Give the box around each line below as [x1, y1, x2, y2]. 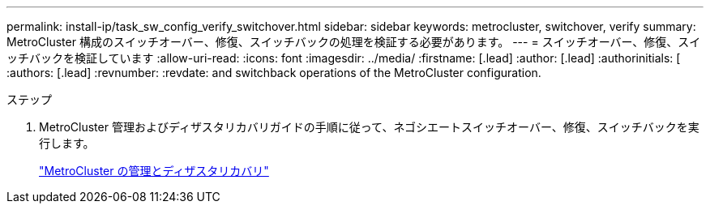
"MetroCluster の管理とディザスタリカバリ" [39, 164, 269, 178]
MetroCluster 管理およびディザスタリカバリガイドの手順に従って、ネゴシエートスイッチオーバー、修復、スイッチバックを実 [39, 120, 699, 134]
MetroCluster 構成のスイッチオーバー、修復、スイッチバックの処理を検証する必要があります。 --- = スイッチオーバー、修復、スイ [6, 35, 701, 49]
